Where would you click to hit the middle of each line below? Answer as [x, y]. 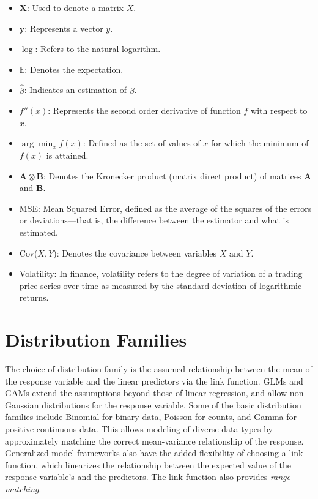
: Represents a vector [64, 28]
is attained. [67, 155]
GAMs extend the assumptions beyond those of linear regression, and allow [146, 393]
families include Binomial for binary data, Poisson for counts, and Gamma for [151, 417]
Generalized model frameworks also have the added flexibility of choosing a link [154, 453]
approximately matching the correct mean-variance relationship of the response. [154, 441]
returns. [34, 297]
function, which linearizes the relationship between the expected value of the [148, 464]
